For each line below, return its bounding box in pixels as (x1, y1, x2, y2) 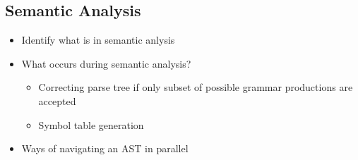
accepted (38, 93, 76, 108)
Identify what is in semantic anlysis (21, 32, 175, 47)
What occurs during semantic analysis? (21, 56, 191, 70)
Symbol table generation (38, 117, 144, 132)
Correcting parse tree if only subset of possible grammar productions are (38, 80, 353, 94)
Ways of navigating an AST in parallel (21, 141, 189, 156)
